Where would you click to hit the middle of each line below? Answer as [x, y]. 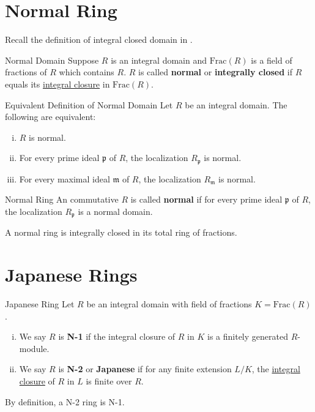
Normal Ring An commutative [62, 199]
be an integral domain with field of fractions [169, 304]
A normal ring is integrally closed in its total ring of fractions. [121, 232]
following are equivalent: [50, 117]
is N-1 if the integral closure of [117, 336]
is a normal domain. [115, 211]
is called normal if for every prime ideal [206, 199]
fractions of [26, 72]
